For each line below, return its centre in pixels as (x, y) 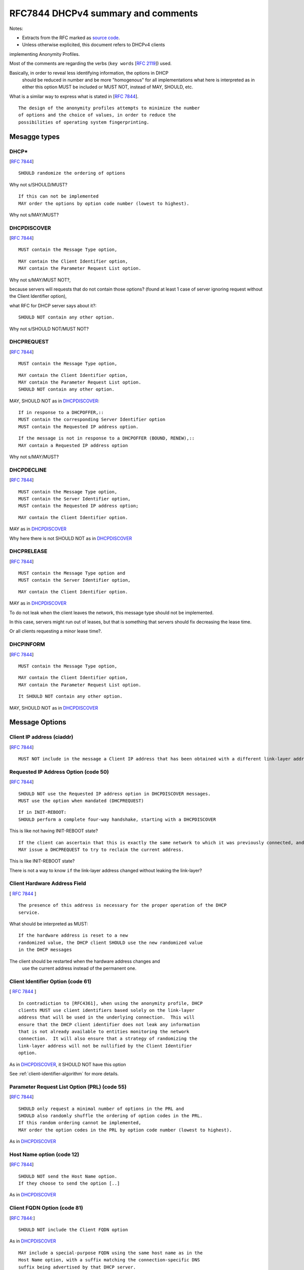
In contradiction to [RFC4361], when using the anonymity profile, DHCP (110, 1003)
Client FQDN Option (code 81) (46, 1208)
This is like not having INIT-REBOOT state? (54, 831)
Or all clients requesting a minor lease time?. (56, 631)
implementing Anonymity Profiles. (45, 54)
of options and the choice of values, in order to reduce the (97, 115)
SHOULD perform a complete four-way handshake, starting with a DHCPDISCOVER (117, 819)
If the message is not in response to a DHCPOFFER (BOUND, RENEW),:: (107, 438)
